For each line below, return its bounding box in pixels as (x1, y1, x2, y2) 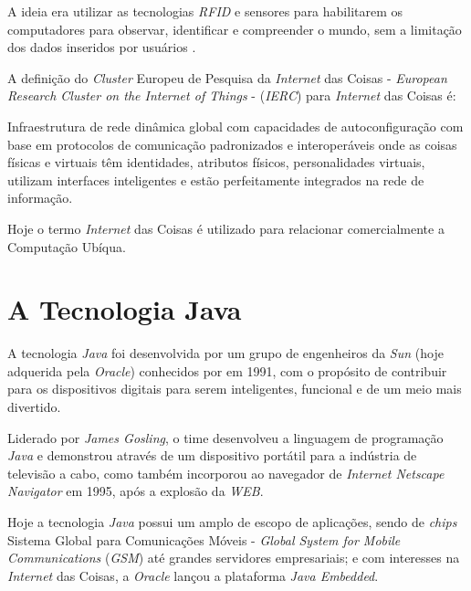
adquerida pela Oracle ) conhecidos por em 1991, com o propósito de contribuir (7, 361, 447, 380)
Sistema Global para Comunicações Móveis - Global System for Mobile (7, 530, 401, 549)
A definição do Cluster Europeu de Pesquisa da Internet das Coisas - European (7, 68, 447, 87)
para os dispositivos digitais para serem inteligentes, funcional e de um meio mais (7, 379, 462, 398)
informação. (7, 188, 73, 207)
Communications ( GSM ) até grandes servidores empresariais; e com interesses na (7, 548, 460, 567)
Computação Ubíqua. (7, 237, 126, 256)
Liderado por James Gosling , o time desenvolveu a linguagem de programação (7, 427, 444, 447)
